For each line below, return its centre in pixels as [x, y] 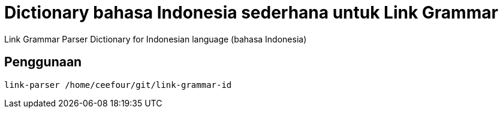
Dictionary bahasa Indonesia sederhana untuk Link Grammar [251, 13]
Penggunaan [43, 62]
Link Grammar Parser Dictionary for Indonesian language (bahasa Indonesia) [156, 39]
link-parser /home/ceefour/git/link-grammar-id [118, 85]
